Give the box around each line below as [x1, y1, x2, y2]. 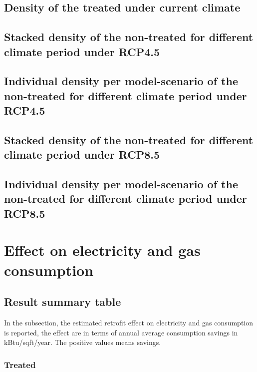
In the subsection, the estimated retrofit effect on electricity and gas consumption [4, 317, 254, 328]
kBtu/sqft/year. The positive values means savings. [4, 337, 161, 347]
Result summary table [4, 294, 121, 309]
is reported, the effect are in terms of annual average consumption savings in [4, 327, 238, 337]
